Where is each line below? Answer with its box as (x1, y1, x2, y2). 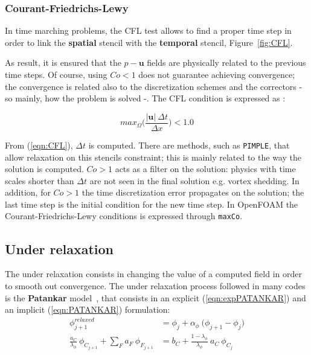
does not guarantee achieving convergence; (138, 68, 295, 80)
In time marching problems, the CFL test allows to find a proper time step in (5, 24, 292, 37)
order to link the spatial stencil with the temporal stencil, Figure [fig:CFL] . (5, 36, 293, 48)
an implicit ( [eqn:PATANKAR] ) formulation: (5, 303, 170, 316)
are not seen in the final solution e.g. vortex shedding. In (89, 174, 300, 187)
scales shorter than (5, 174, 74, 187)
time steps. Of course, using (5, 68, 107, 80)
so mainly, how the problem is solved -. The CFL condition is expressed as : (5, 92, 286, 104)
